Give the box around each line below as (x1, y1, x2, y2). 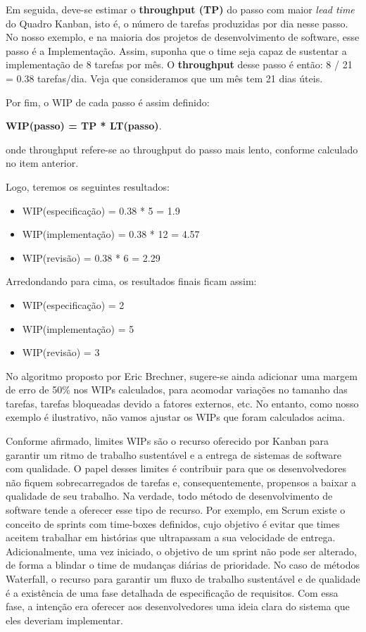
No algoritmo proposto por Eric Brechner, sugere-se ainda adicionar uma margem (6, 368, 358, 383)
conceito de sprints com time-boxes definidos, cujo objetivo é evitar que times (6, 516, 340, 531)
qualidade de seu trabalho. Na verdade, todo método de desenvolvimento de (6, 488, 333, 503)
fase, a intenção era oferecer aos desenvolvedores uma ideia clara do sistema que (6, 599, 350, 614)
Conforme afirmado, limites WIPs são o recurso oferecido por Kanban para (6, 434, 329, 448)
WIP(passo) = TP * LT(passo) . (6, 118, 162, 133)
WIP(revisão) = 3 (22, 345, 100, 360)
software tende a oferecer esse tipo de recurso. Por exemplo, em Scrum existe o (6, 503, 346, 517)
